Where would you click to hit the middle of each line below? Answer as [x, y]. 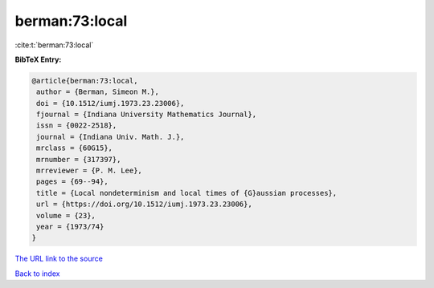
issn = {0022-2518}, [77, 126]
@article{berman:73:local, [85, 81]
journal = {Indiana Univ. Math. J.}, [111, 137]
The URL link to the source [59, 259]
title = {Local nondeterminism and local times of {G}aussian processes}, [187, 193]
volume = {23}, [66, 215]
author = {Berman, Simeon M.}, [98, 92]
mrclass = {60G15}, [74, 148]
